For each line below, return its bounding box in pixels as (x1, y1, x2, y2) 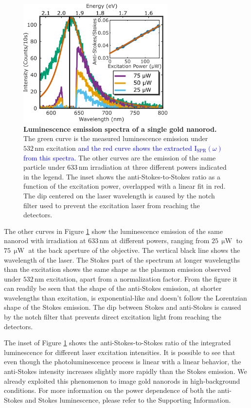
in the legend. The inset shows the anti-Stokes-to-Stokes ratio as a (23, 171, 220, 181)
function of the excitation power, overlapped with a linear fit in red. (23, 181, 226, 191)
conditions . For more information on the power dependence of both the (4, 385, 215, 395)
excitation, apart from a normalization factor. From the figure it (46, 273, 238, 284)
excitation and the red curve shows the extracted (46, 142, 192, 153)
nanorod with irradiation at (4, 235, 86, 246)
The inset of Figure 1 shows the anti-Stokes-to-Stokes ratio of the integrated (4, 337, 231, 348)
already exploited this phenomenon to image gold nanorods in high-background (4, 375, 240, 386)
